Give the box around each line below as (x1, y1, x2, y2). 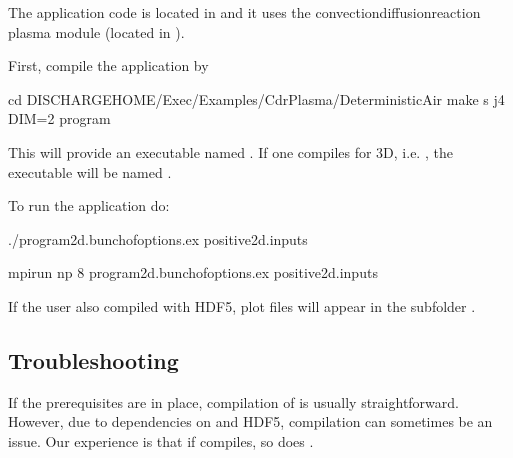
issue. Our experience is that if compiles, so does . (8, 430, 314, 451)
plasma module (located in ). (8, 21, 185, 42)
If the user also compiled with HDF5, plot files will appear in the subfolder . (8, 295, 476, 316)
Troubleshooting (8, 344, 179, 375)
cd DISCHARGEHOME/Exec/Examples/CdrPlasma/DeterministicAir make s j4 (8, 88, 505, 109)
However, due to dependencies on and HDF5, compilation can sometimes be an (8, 411, 493, 432)
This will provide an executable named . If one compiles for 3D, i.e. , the (8, 141, 453, 162)
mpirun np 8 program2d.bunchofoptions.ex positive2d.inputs (8, 262, 378, 283)
